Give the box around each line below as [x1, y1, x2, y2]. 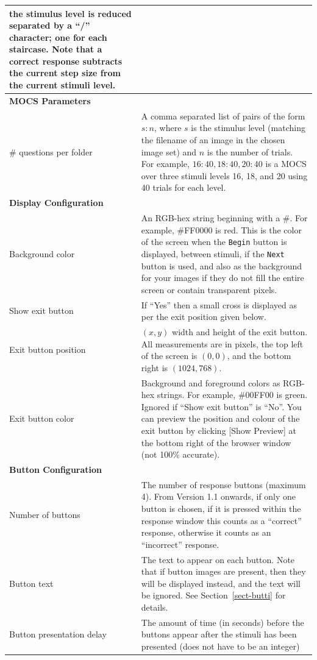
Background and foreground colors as [141, 376, 280, 389]
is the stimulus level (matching [191, 121, 305, 134]
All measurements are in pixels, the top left [141, 337, 304, 350]
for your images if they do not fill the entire [141, 271, 304, 284]
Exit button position [9, 343, 86, 356]
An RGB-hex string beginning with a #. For [141, 211, 308, 224]
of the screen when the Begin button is [141, 235, 287, 248]
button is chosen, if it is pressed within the [141, 502, 301, 515]
